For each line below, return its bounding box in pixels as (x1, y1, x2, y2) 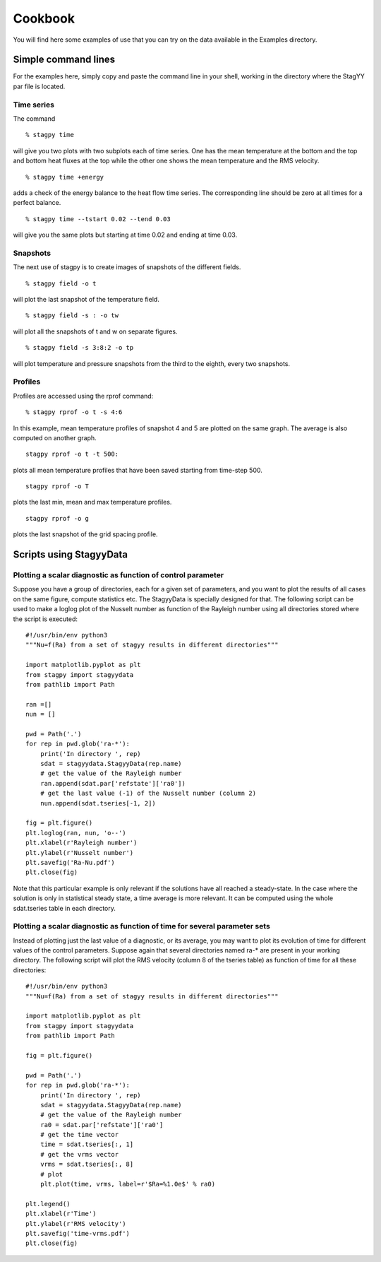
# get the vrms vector (40, 1150, 119, 1158)
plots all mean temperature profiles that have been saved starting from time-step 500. (13, 466, 262, 474)
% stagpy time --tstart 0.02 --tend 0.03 (25, 215, 171, 223)
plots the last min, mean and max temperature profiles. (13, 498, 172, 507)
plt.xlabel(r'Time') (25, 1210, 97, 1218)
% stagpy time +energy (25, 173, 104, 181)
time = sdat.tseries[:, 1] (40, 1140, 134, 1148)
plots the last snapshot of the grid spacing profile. (13, 530, 158, 538)
